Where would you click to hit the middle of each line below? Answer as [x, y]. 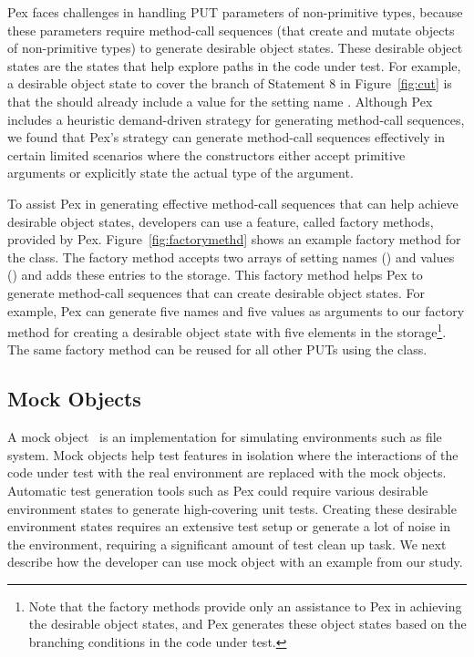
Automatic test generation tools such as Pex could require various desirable [218, 490]
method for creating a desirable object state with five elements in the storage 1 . [227, 330]
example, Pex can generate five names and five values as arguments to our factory [236, 310]
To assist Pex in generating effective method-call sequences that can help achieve [233, 203]
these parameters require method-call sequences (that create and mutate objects [231, 30]
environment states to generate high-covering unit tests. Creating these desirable [232, 508]
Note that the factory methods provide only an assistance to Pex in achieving [245, 606]
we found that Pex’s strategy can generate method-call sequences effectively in [227, 137]
